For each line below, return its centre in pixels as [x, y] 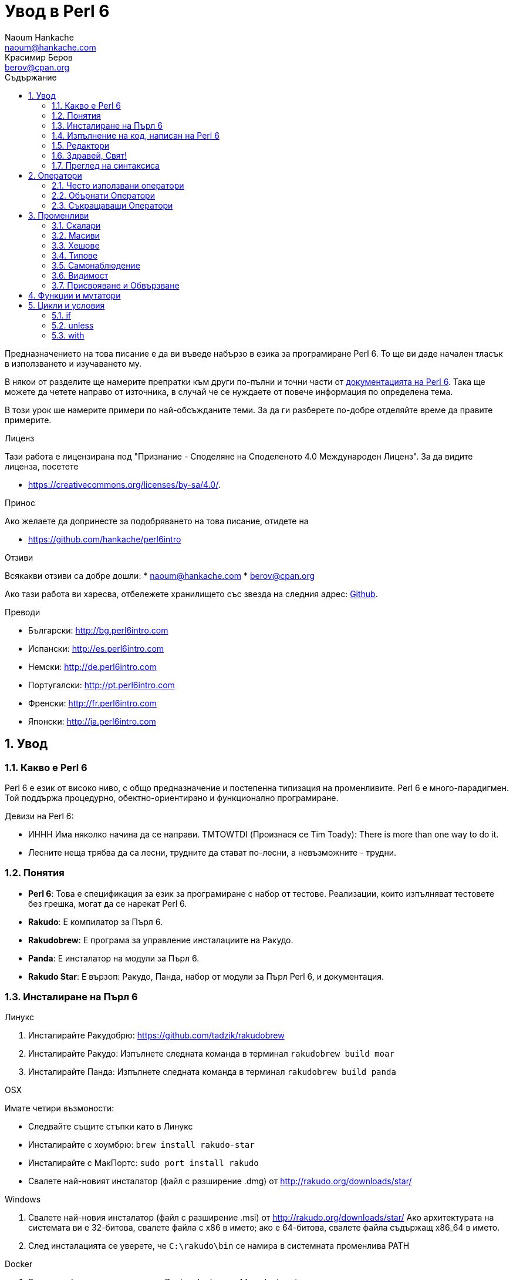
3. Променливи [59, 215]
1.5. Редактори [81, 145]
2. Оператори [55, 175]
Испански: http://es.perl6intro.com [96, 648]
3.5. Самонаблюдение [96, 265]
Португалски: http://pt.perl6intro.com [102, 685]
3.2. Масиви [76, 235]
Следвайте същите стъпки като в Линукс [111, 1127]
